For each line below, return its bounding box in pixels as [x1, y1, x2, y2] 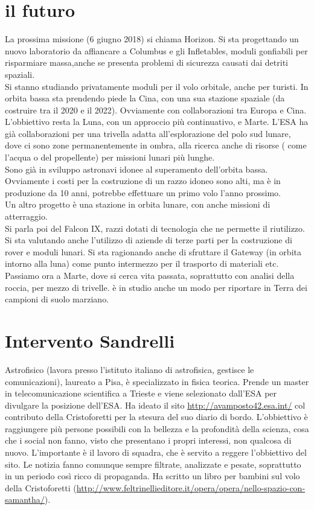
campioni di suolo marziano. [5, 293, 109, 305]
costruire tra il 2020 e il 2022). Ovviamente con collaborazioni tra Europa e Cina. [5, 103, 307, 116]
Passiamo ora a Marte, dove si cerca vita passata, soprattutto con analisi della [5, 269, 295, 281]
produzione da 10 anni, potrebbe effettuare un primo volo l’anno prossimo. [5, 186, 281, 199]
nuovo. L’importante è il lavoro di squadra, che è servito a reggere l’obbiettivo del [5, 446, 307, 459]
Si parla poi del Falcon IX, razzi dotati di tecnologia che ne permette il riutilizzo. [5, 222, 305, 234]
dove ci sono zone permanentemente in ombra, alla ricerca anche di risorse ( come [5, 139, 307, 151]
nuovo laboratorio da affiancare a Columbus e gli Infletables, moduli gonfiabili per [5, 44, 308, 57]
